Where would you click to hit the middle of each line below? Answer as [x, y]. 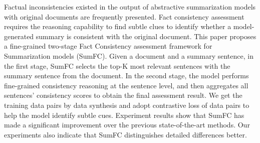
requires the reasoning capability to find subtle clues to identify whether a [118, 26]
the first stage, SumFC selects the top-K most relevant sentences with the [117, 65]
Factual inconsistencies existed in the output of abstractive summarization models [130, 7]
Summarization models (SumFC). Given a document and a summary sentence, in [129, 55]
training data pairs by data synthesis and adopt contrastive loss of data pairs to [127, 105]
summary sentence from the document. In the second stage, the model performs [126, 76]
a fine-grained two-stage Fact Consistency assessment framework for [108, 46]
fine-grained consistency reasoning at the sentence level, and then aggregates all [126, 85]
